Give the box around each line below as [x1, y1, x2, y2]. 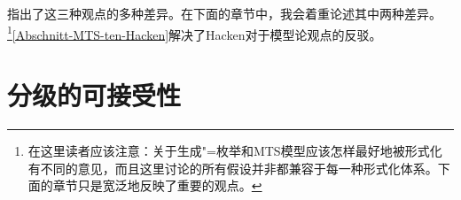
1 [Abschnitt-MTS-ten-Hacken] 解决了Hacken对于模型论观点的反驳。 [7, 22, 382, 43]
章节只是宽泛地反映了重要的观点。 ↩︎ [52, 176, 262, 195]
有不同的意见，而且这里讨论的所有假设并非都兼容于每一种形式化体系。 [27, 158, 438, 177]
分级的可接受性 [7, 77, 182, 113]
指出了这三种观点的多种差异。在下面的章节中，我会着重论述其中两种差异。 [7, 4, 441, 22]
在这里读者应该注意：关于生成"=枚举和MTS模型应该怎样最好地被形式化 [27, 141, 442, 159]
